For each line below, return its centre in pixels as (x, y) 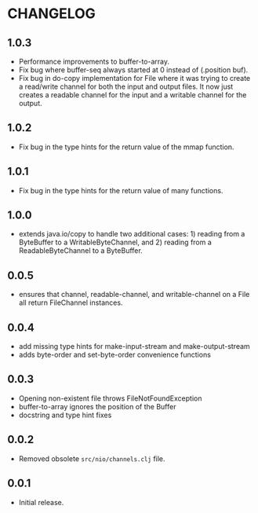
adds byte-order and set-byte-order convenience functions (114, 355)
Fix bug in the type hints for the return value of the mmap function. (126, 147)
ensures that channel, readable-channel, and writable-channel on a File (134, 295)
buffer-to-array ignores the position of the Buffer (97, 406)
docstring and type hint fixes (65, 415)
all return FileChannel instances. (71, 302)
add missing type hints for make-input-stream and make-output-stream (134, 346)
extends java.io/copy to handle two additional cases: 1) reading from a (132, 234)
